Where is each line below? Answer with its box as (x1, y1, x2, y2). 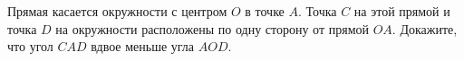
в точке (245, 2, 285, 20)
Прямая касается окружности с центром (7, 2, 227, 20)
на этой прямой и (353, 2, 450, 20)
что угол (7, 37, 53, 56)
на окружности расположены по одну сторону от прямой (55, 19, 369, 38)
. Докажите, (391, 19, 458, 38)
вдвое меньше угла (91, 37, 195, 56)
